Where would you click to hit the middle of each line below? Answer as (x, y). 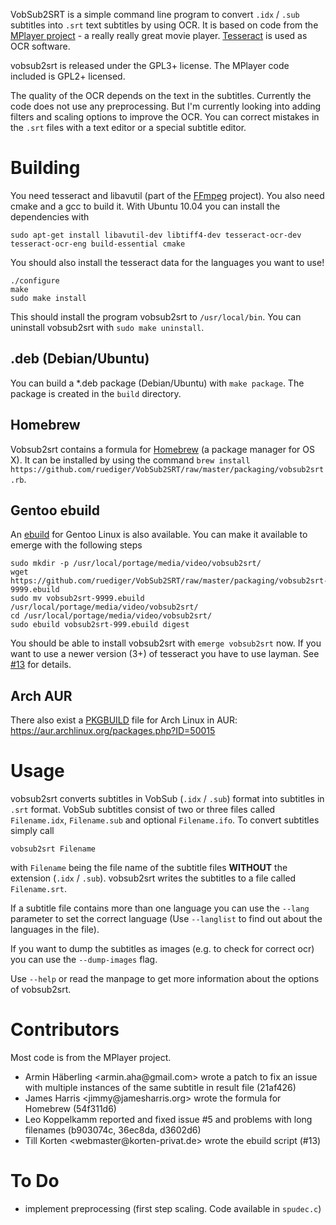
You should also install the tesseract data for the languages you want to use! (167, 262)
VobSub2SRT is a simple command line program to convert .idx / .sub (155, 14)
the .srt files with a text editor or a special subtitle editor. (128, 127)
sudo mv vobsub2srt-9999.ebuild (77, 599)
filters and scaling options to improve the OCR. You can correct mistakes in (165, 117)
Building (45, 168)
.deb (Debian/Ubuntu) (80, 359)
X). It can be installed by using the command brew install (130, 460)
